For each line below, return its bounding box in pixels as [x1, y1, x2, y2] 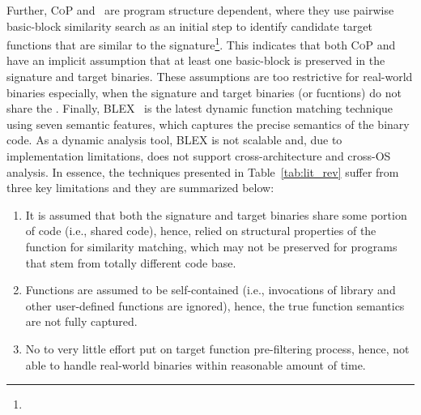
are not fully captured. [25, 313, 138, 330]
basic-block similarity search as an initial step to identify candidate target [6, 17, 373, 34]
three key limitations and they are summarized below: [6, 179, 274, 196]
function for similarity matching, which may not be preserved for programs [25, 237, 398, 255]
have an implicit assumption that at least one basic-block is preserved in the [6, 52, 385, 69]
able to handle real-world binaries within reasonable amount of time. [25, 356, 366, 373]
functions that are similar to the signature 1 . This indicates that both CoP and [6, 34, 396, 53]
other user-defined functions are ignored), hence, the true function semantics [25, 297, 405, 314]
